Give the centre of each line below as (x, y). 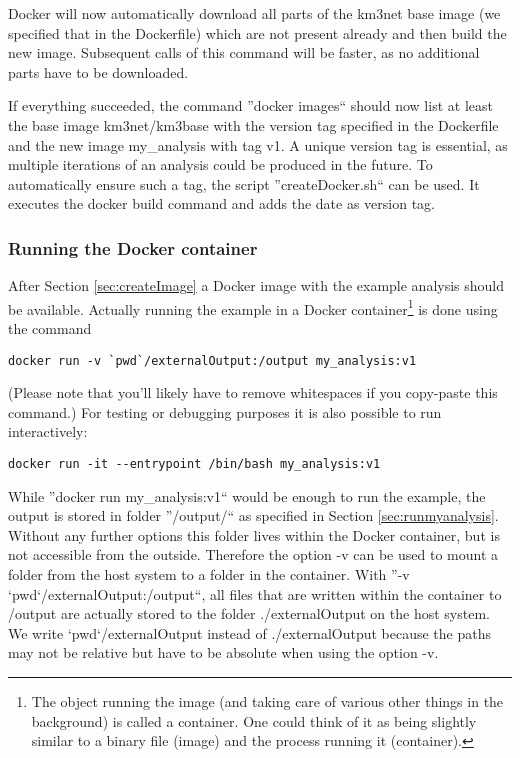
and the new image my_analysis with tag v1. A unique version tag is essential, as (258, 144)
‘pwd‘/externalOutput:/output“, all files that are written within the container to (255, 593)
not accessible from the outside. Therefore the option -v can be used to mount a (253, 554)
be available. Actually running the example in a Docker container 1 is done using (253, 307)
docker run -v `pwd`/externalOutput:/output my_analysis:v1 (212, 360)
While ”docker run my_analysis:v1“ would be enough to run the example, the (247, 495)
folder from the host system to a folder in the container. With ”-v (209, 574)
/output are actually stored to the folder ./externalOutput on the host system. (249, 613)
